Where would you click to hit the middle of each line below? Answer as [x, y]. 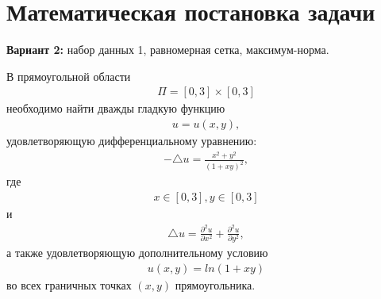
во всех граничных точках [69, 284]
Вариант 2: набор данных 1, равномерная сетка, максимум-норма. [168, 50]
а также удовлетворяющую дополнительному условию [137, 252]
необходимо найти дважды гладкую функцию [116, 108]
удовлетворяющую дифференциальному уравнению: [132, 140]
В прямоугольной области [69, 76]
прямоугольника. [215, 284]
